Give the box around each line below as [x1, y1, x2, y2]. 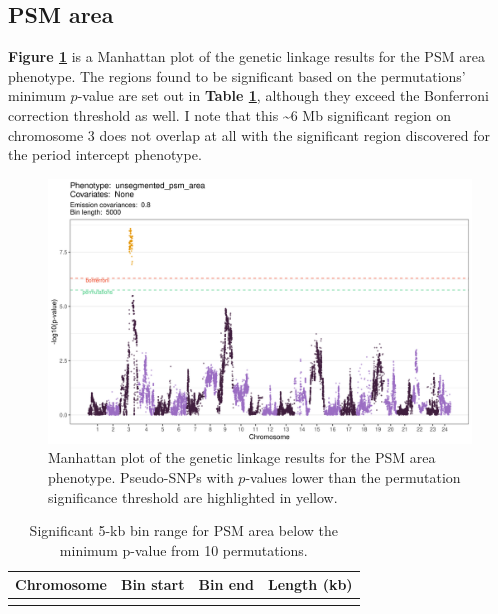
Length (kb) [268, 574, 353, 595]
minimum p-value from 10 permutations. [59, 539, 308, 560]
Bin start [120, 574, 185, 595]
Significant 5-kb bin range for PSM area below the [29, 520, 338, 541]
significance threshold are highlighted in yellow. [48, 486, 338, 507]
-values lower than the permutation [245, 466, 461, 487]
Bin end [198, 574, 254, 595]
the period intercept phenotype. [8, 144, 202, 165]
